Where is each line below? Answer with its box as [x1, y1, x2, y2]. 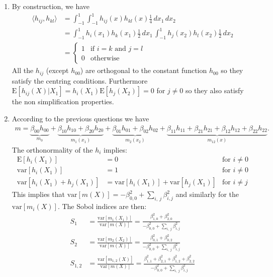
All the [12, 65, 34, 76]
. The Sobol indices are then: [57, 201, 147, 212]
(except [46, 65, 69, 76]
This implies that [12, 189, 65, 199]
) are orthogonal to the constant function [80, 65, 207, 76]
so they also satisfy [185, 85, 244, 96]
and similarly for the [175, 189, 239, 199]
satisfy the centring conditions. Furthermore [12, 75, 148, 86]
